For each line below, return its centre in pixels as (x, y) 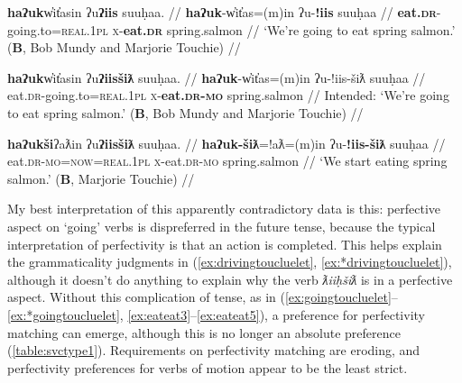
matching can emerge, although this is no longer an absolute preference (204, 332)
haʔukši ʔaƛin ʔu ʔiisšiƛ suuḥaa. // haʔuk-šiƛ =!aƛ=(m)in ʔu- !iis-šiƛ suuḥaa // (226, 143)
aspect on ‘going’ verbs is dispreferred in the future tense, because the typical (222, 226)
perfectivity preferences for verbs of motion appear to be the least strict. (208, 367)
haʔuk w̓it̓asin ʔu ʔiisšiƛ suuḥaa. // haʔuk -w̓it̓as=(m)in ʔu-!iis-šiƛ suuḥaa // (217, 77)
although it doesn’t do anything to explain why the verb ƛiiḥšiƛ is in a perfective (230, 279)
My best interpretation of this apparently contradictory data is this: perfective (224, 209)
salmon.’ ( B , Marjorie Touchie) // (101, 178)
